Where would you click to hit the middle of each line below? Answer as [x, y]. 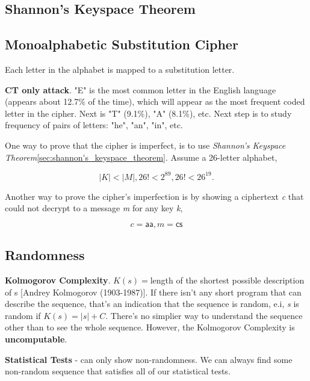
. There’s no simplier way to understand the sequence [204, 315]
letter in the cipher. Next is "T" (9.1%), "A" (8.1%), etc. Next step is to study [148, 113]
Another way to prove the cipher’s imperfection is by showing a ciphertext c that [154, 196]
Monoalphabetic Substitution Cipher [122, 44]
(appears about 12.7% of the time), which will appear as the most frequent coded [155, 101]
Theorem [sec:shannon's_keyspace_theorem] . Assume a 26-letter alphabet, [141, 157]
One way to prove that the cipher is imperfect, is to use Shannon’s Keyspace [145, 145]
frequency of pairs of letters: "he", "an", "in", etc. [94, 125]
